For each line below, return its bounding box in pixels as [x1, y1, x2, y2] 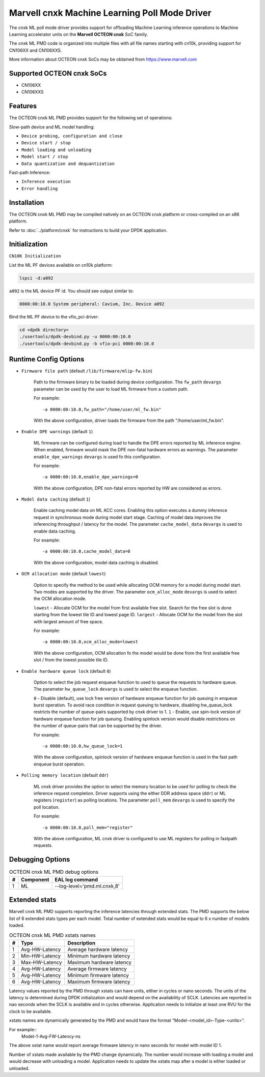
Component [21, 876, 50, 883]
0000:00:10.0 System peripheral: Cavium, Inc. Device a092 [19, 301, 164, 307]
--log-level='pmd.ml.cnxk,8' [54, 883, 120, 889]
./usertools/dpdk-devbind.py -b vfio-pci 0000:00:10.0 [19, 341, 154, 347]
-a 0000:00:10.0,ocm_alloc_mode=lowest [42, 639, 138, 645]
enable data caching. [33, 528, 76, 534]
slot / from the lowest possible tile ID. [33, 657, 109, 663]
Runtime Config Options [9, 355, 84, 363]
